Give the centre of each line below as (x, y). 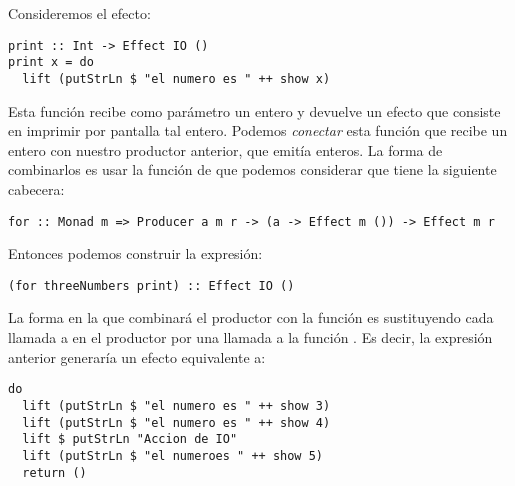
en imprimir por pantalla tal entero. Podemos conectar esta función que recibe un (258, 130)
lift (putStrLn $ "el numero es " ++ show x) (176, 78)
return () (54, 472)
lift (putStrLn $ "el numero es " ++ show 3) (176, 405)
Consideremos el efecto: (79, 13)
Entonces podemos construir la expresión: (135, 253)
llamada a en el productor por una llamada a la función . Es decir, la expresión (250, 337)
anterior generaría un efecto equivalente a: (137, 356)
